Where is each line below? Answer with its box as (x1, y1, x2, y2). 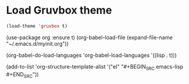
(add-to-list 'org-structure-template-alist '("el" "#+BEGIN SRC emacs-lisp (6, 63, 184, 72)
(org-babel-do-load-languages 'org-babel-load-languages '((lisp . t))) (6, 51, 177, 59)
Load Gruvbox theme (6, 4, 112, 17)
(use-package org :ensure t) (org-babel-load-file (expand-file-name (6, 34, 173, 41)
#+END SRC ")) (6, 70, 39, 79)
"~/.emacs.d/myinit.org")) (6, 40, 69, 47)
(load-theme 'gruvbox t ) (6, 23, 68, 29)
